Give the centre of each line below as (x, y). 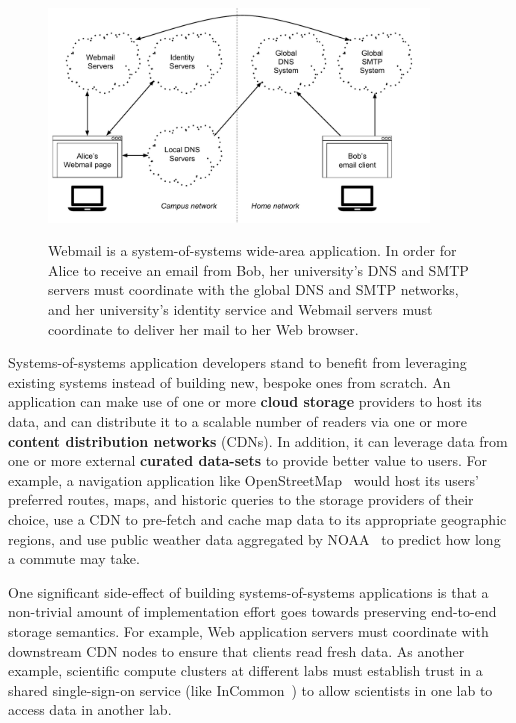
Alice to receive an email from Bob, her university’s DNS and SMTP (258, 269)
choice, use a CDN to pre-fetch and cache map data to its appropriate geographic (257, 518)
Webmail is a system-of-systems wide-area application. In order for (252, 250)
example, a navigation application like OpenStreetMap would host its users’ (243, 479)
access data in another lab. (90, 709)
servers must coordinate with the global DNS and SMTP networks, (253, 289)
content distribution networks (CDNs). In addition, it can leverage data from (258, 440)
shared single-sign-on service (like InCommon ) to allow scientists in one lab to (250, 689)
